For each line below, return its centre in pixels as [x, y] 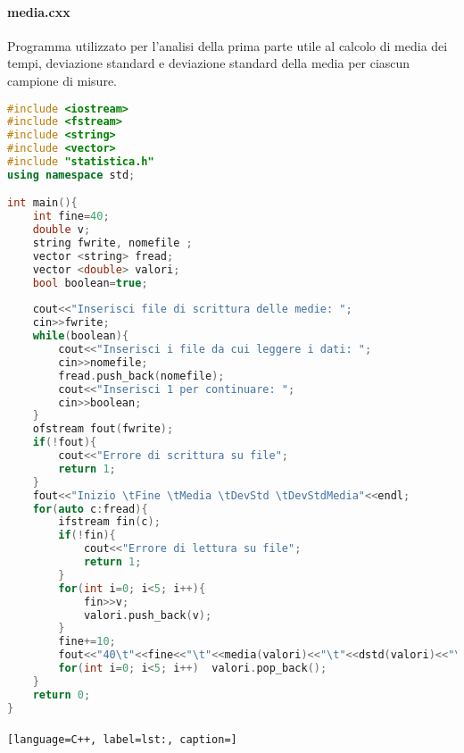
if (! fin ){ [87, 535]
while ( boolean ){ [81, 336]
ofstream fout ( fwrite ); [103, 429]
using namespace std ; [71, 175]
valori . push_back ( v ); [148, 615]
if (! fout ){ [65, 443]
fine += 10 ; [87, 642]
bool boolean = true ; [90, 283]
